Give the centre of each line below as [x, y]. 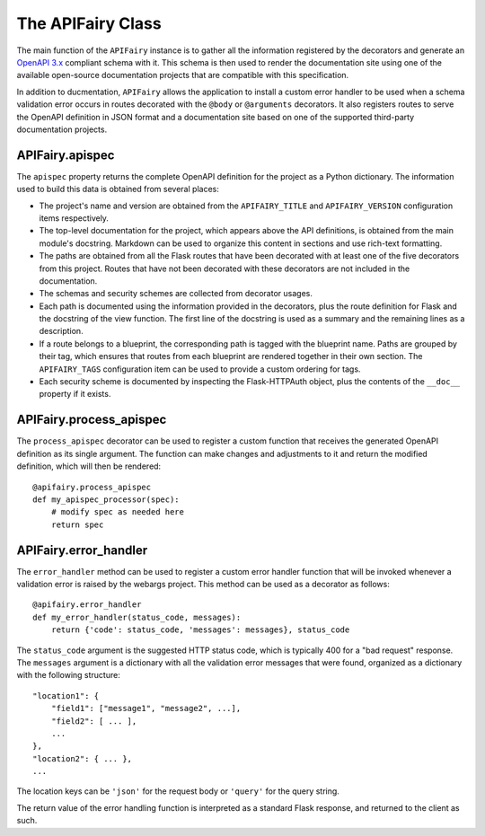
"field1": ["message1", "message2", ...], [146, 708]
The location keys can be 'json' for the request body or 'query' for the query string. [178, 791]
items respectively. [74, 218]
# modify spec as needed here [117, 512]
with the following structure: [68, 675]
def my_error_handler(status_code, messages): [137, 617]
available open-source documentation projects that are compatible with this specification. [183, 75]
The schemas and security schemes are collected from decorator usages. [176, 294]
